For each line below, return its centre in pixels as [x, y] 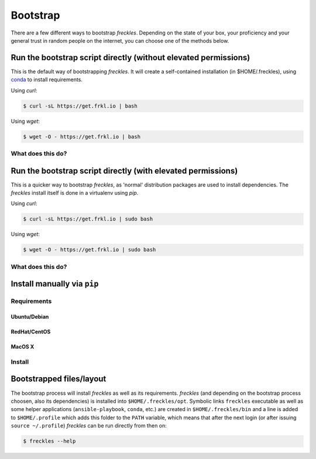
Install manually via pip [55, 284]
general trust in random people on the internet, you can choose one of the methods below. [120, 40]
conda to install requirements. [47, 80]
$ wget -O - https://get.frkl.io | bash [82, 137]
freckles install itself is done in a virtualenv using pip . [75, 193]
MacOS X [23, 347]
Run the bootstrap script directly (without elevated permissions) [130, 58]
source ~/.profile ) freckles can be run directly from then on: [89, 426]
